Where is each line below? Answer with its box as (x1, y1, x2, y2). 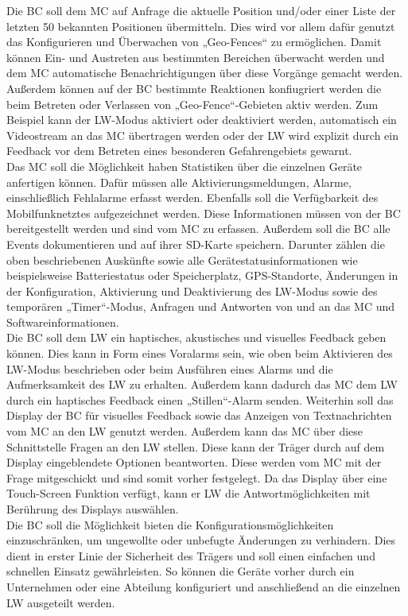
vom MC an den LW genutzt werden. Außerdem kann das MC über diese (6, 423, 363, 440)
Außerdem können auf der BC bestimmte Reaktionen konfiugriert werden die (6, 79, 382, 96)
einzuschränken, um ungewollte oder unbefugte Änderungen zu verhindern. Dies (6, 532, 396, 548)
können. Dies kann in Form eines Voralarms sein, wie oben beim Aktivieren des (6, 345, 393, 362)
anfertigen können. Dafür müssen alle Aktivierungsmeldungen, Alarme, (6, 173, 352, 190)
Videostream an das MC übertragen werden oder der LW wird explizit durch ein (6, 126, 399, 143)
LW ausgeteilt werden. (6, 594, 115, 610)
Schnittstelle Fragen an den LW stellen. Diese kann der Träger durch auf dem (6, 438, 385, 455)
